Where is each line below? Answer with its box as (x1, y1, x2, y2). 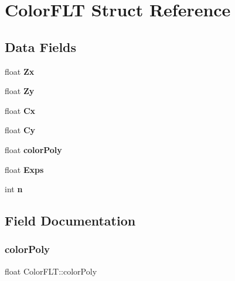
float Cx (5, 104, 36, 116)
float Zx (5, 65, 35, 77)
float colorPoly (5, 143, 62, 155)
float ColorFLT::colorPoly (5, 265, 97, 277)
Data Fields (5, 37, 77, 55)
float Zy (5, 85, 35, 97)
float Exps (5, 163, 44, 175)
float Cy (5, 124, 36, 136)
